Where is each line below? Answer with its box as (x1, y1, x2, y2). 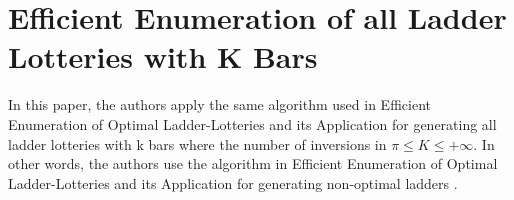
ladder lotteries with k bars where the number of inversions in (8, 133, 387, 154)
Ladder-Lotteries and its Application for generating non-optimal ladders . (8, 172, 458, 193)
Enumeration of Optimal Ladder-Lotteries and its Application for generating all (8, 113, 497, 134)
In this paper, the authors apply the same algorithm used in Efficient (8, 94, 431, 115)
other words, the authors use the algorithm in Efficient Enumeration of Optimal (8, 153, 498, 174)
